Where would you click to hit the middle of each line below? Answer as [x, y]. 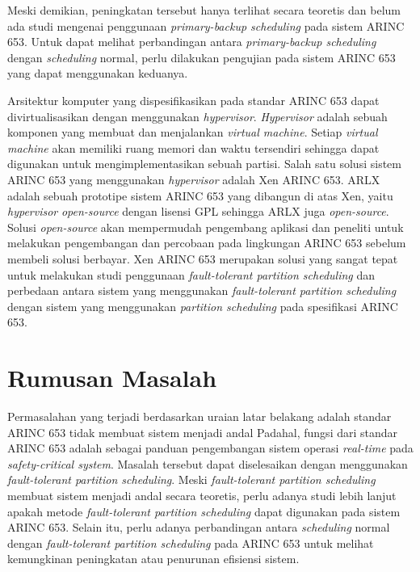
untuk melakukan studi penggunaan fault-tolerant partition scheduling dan [191, 274]
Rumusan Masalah [112, 378]
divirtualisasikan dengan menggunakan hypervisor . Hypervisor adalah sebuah [197, 116]
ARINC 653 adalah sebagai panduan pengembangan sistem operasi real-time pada [210, 448]
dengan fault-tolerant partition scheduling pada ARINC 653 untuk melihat [191, 543]
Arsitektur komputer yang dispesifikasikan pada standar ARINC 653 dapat [193, 100]
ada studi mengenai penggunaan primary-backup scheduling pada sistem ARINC [206, 25]
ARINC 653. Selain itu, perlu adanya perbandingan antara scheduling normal [199, 527]
